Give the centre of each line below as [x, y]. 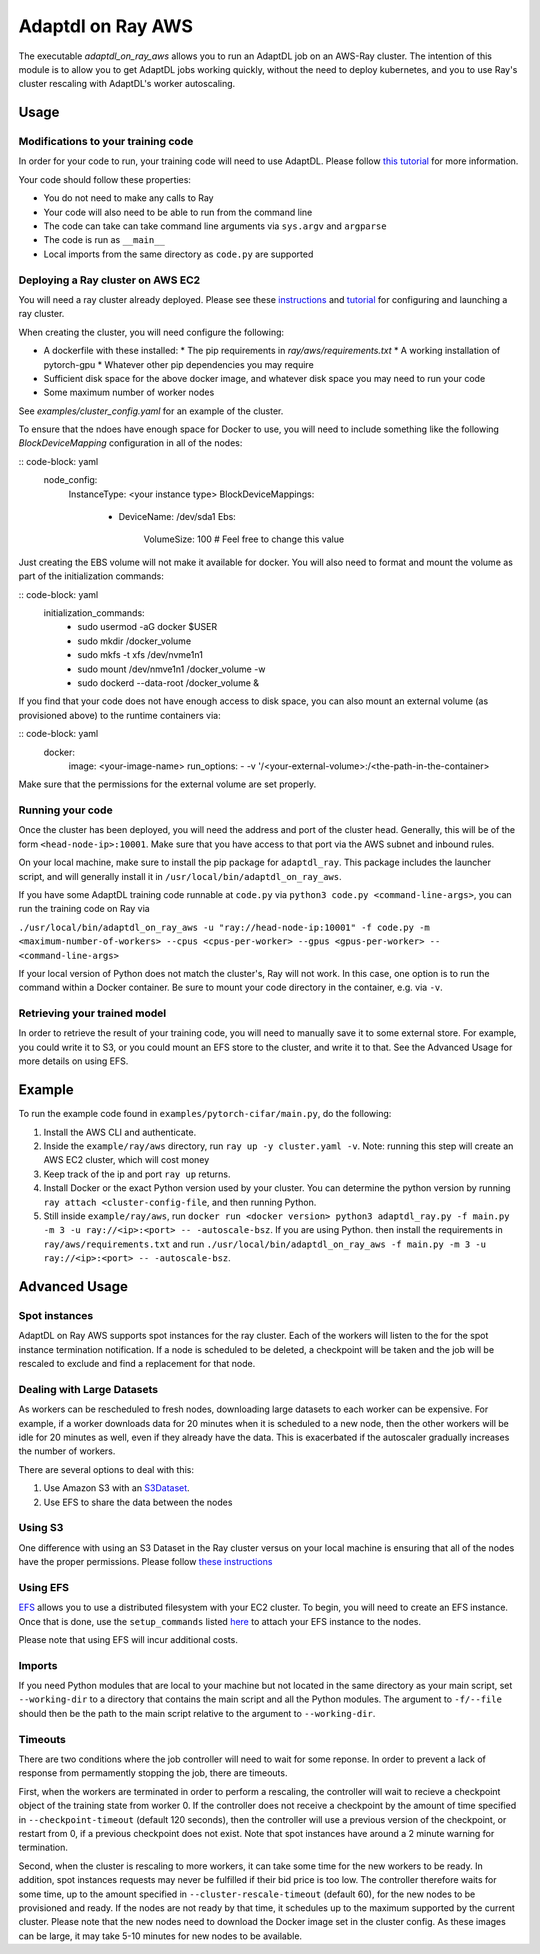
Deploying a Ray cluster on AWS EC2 [109, 280]
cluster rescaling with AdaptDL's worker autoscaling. [127, 84]
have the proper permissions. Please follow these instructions [145, 1562]
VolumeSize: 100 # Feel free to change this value [244, 539]
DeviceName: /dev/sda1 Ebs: [177, 517]
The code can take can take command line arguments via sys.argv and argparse [215, 226]
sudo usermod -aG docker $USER [147, 627]
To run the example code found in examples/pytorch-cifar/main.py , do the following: [205, 1114]
